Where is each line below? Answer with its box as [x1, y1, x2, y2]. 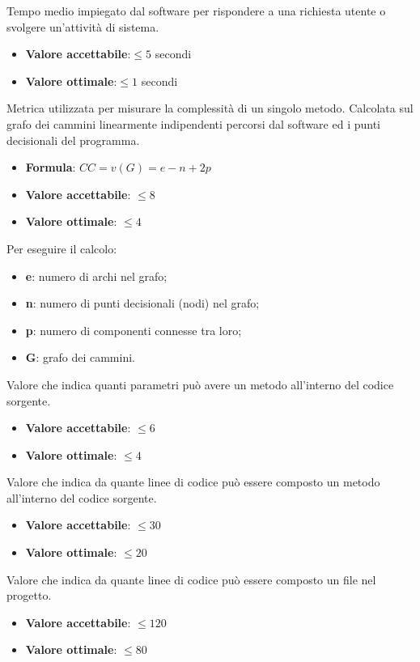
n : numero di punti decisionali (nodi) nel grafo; [25, 295, 260, 312]
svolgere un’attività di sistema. [6, 18, 159, 35]
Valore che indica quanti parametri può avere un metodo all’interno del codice [6, 376, 394, 393]
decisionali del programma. [6, 131, 140, 148]
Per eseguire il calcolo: [6, 240, 117, 257]
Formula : [25, 159, 76, 176]
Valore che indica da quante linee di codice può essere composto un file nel [6, 571, 376, 588]
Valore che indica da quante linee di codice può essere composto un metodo [6, 473, 380, 490]
